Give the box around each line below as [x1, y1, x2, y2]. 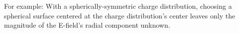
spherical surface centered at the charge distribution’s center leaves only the [4, 10, 236, 20]
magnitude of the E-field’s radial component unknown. [4, 20, 170, 30]
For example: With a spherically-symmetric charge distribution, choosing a [4, 1, 232, 11]
